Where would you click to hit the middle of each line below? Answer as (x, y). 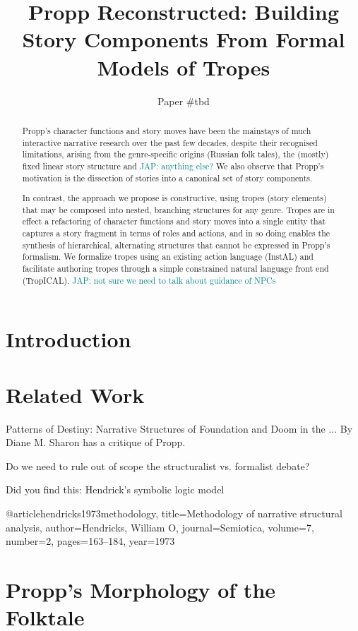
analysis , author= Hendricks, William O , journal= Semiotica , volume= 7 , (160, 527)
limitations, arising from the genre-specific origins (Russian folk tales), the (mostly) (175, 154)
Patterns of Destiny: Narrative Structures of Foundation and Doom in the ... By (179, 428)
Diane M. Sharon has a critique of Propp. (96, 442)
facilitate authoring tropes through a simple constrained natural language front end (175, 268)
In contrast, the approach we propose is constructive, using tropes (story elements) (174, 198)
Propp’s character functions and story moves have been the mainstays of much (167, 130)
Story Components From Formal (184, 39)
